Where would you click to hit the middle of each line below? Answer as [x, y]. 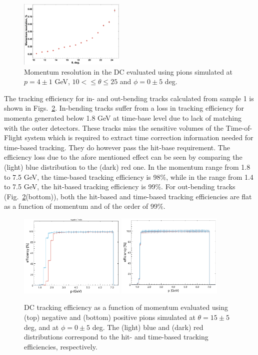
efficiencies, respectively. [61, 346]
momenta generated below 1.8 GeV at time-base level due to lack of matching [123, 118]
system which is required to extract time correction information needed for [139, 137]
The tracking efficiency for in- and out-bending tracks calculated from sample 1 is [129, 98]
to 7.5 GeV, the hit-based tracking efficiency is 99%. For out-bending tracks [120, 187]
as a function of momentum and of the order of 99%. [85, 206]
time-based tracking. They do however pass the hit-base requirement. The [117, 147]
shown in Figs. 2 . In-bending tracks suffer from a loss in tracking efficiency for [124, 108]
